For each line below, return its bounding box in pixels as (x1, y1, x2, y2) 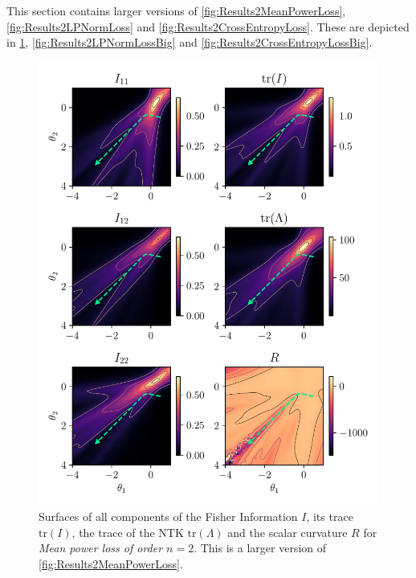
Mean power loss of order (39, 539, 163, 556)
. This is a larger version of (194, 539, 327, 556)
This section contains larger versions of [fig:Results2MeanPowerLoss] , (6, 2, 346, 18)
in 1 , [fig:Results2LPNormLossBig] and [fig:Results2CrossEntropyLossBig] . (6, 34, 373, 51)
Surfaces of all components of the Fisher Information (39, 508, 298, 525)
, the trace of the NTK (71, 523, 184, 540)
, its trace (306, 508, 353, 525)
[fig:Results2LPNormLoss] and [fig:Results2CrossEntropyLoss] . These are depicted (6, 18, 410, 35)
